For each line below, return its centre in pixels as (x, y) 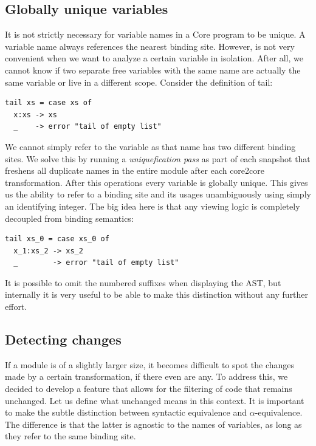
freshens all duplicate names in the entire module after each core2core (135, 170)
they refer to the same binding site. (70, 436)
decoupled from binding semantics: (69, 218)
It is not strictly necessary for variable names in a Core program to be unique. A (155, 34)
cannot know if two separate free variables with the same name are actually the (153, 70)
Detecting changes (63, 339)
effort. (16, 307)
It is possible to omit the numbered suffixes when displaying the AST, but (143, 282)
